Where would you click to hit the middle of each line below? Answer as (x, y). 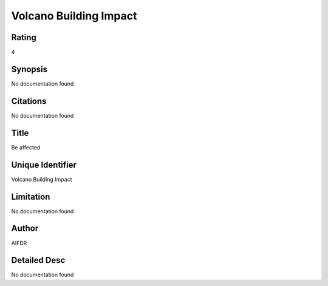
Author (25, 229)
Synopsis (29, 69)
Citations (29, 101)
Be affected (26, 147)
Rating (24, 37)
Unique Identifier (44, 165)
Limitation (31, 196)
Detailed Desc (38, 260)
